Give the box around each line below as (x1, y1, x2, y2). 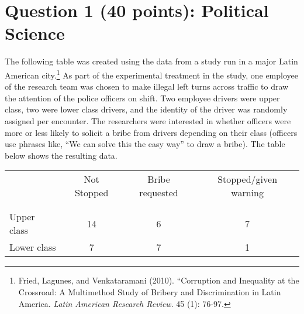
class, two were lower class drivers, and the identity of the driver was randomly (5, 103, 288, 115)
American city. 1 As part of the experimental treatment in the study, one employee (5, 67, 298, 81)
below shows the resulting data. (5, 149, 118, 161)
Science (5, 21, 65, 45)
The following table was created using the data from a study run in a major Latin (5, 55, 298, 67)
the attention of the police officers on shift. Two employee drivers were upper (5, 91, 280, 104)
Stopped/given (217, 172, 278, 186)
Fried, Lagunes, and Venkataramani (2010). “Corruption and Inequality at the (18, 274, 299, 286)
